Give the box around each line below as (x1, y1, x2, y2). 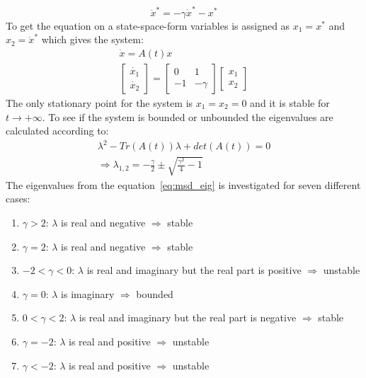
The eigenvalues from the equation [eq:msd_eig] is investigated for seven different (6, 177, 361, 192)
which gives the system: (41, 32, 144, 47)
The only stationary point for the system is (6, 95, 193, 110)
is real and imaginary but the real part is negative (79, 310, 297, 325)
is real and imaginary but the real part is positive (86, 263, 302, 277)
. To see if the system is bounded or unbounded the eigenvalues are (42, 109, 333, 124)
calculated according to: (6, 123, 109, 138)
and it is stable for (250, 95, 330, 110)
